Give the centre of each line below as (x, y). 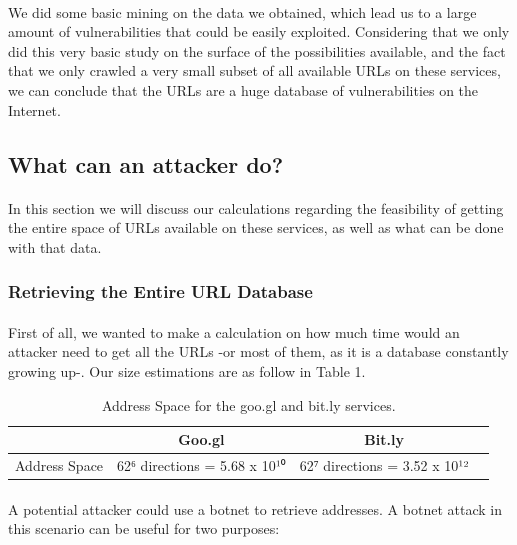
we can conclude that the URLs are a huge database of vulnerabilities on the (243, 89)
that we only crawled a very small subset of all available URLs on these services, (254, 70)
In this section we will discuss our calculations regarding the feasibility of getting (256, 207)
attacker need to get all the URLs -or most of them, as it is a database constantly (258, 351)
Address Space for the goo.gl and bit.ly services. (248, 404)
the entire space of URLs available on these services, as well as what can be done (256, 227)
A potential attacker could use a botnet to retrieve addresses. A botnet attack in (255, 508)
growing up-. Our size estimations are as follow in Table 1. (187, 370)
